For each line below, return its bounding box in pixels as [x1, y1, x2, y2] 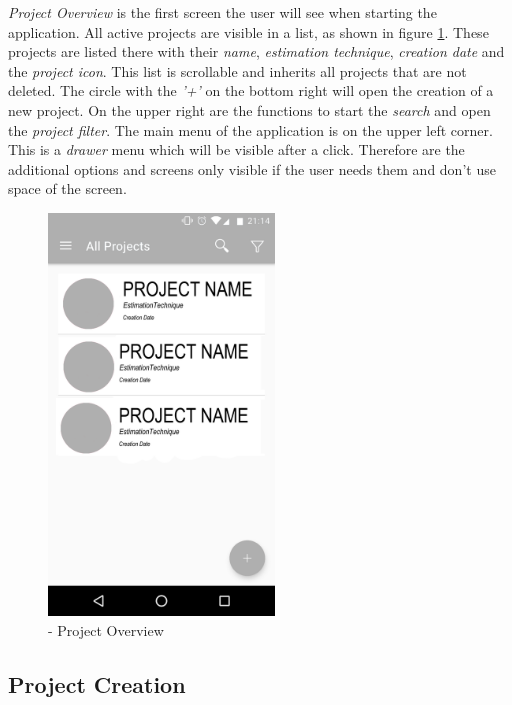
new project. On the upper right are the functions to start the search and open [8, 99, 491, 120]
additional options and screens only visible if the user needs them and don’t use [8, 158, 496, 179]
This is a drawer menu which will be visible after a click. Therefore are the [8, 139, 465, 160]
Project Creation [8, 668, 186, 699]
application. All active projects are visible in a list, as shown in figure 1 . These [8, 21, 489, 42]
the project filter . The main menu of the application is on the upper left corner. [8, 119, 493, 140]
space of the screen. [8, 178, 127, 199]
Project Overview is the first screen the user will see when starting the [8, 2, 437, 22]
